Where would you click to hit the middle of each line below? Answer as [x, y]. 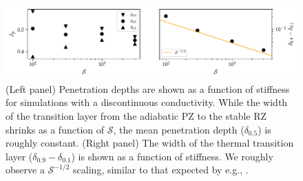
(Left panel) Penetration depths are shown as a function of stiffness [148, 88]
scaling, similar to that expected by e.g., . [161, 170]
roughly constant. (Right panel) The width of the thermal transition [150, 143]
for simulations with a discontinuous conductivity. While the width [147, 102]
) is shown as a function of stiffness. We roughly [172, 156]
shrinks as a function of [55, 129]
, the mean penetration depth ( [179, 129]
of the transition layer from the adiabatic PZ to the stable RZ [136, 116]
